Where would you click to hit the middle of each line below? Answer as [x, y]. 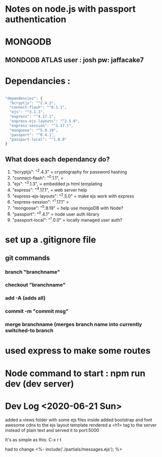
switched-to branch [29, 330]
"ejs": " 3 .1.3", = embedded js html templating [57, 183]
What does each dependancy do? [57, 159]
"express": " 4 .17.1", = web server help [50, 190]
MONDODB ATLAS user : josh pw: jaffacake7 [74, 60]
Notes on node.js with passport [70, 9]
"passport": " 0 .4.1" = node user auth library [56, 213]
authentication [36, 19]
